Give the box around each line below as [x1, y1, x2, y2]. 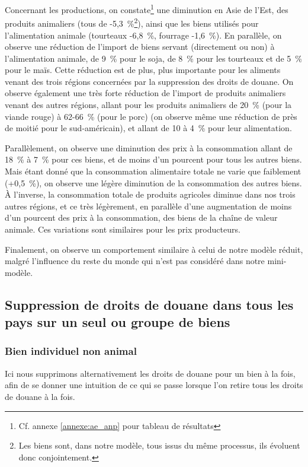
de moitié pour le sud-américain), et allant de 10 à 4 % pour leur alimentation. [5, 122, 292, 134]
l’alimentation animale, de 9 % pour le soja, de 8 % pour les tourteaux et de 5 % [5, 52, 302, 64]
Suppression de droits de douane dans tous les [5, 295, 294, 313]
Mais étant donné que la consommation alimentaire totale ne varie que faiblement [5, 165, 301, 177]
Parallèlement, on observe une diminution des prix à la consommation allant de [5, 141, 293, 154]
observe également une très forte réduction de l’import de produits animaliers [5, 87, 286, 99]
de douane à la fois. [5, 390, 75, 402]
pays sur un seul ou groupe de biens [5, 313, 230, 331]
